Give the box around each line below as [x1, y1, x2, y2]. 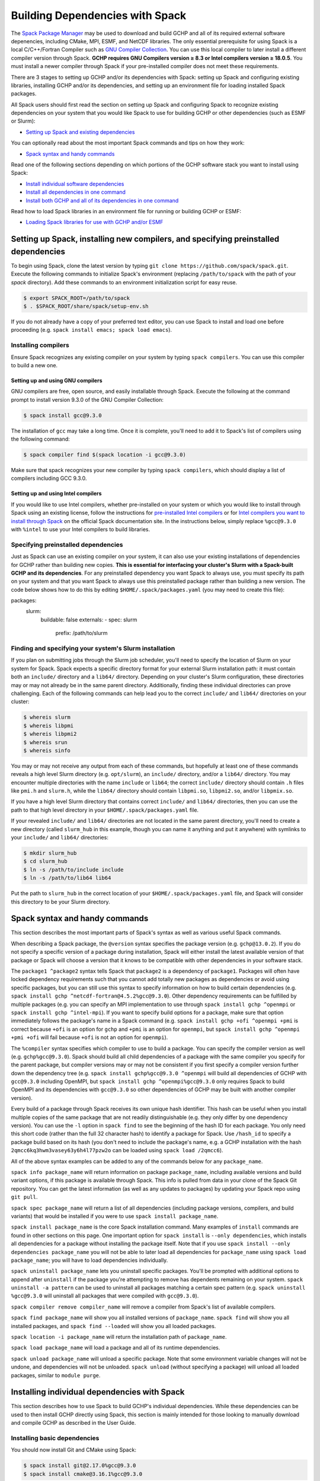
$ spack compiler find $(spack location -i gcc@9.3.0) [23, 451, 186, 459]
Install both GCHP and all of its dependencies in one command [25, 197, 179, 204]
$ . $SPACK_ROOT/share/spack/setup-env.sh [23, 303, 149, 310]
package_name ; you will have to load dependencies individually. [11, 1256, 168, 1264]
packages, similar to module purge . [11, 1371, 101, 1379]
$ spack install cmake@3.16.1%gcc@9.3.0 [23, 1470, 142, 1477]
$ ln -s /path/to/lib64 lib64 [23, 874, 111, 881]
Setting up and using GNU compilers [11, 377, 103, 384]
